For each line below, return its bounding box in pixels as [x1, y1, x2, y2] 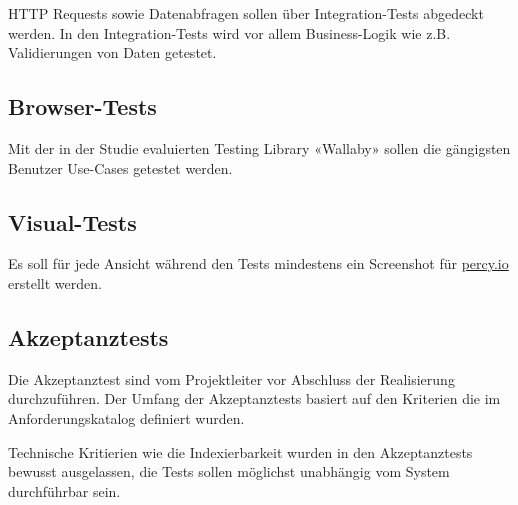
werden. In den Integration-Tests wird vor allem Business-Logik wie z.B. [8, 22, 451, 43]
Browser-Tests [8, 91, 157, 122]
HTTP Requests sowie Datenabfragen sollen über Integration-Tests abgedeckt [8, 3, 484, 23]
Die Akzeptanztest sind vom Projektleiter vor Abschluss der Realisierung [8, 368, 455, 389]
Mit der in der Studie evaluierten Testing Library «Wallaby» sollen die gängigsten [8, 137, 511, 158]
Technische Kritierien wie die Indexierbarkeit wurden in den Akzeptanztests [8, 441, 473, 462]
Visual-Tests [8, 206, 137, 237]
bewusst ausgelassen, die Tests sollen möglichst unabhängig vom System [8, 461, 450, 482]
